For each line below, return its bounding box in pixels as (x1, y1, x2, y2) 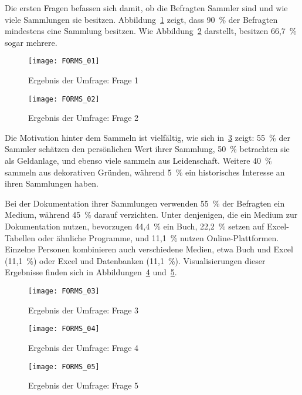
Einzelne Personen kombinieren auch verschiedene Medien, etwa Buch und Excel (5, 243, 293, 255)
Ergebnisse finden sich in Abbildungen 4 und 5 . (5, 266, 177, 278)
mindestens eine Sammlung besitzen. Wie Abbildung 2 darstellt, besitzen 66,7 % (5, 25, 297, 37)
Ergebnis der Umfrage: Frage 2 (28, 112, 139, 124)
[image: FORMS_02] (28, 94, 100, 103)
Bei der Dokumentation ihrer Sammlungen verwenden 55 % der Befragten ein (5, 197, 285, 209)
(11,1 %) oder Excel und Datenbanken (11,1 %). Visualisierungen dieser (5, 254, 266, 266)
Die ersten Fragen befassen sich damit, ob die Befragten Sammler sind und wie (5, 2, 288, 13)
